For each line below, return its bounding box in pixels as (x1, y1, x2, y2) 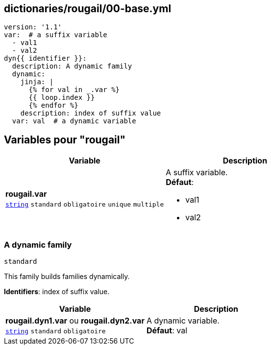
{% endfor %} (28, 101, 78, 110)
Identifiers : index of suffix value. (4, 287, 110, 296)
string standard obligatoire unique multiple (5, 201, 164, 209)
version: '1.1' (4, 23, 62, 31)
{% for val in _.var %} (28, 86, 120, 94)
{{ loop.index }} (28, 93, 95, 102)
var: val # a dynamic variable (12, 117, 136, 125)
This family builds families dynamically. (4, 272, 130, 281)
